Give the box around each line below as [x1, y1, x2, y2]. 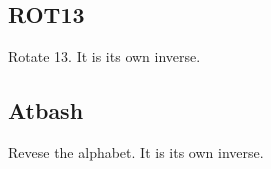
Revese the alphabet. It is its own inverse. [8, 142, 264, 162]
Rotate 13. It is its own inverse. [8, 46, 201, 67]
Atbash [8, 95, 84, 126]
